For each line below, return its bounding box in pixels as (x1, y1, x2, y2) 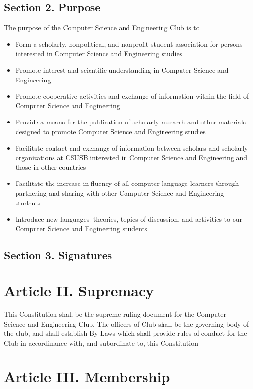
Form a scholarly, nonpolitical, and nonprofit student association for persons (15, 39, 243, 49)
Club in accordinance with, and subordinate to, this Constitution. (4, 337, 200, 348)
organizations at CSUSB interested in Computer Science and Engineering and (15, 152, 248, 163)
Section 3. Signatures (4, 247, 112, 262)
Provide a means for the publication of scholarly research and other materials (15, 117, 246, 127)
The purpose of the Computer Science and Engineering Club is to (4, 22, 199, 33)
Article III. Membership (4, 366, 170, 386)
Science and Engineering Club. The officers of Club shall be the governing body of (4, 318, 249, 328)
